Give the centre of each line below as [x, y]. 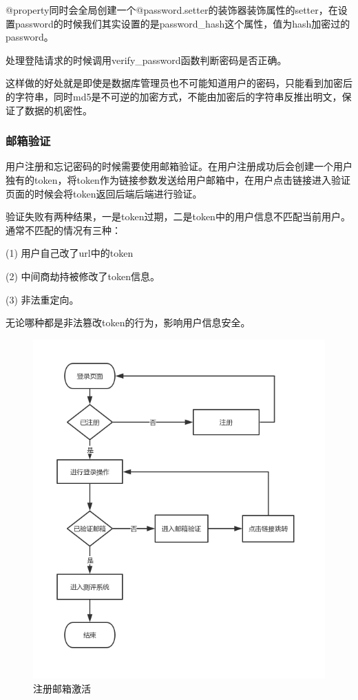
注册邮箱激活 [62, 688]
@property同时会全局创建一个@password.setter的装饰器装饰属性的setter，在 [172, 10]
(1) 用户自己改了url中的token [70, 253]
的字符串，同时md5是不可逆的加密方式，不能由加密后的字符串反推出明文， [174, 96]
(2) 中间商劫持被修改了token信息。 [83, 276]
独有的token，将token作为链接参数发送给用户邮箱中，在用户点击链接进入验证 [178, 179]
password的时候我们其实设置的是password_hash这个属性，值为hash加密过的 [182, 23]
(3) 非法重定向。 [42, 299]
